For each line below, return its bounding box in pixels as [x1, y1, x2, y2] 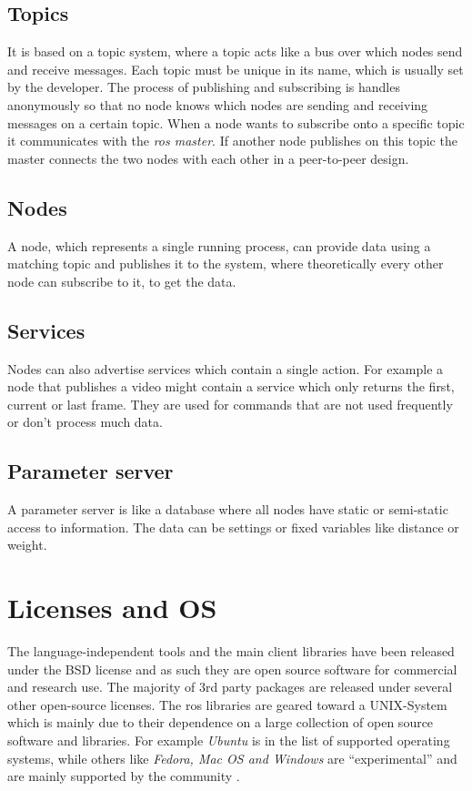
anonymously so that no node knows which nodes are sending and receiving [7, 95, 428, 114]
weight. [7, 535, 47, 554]
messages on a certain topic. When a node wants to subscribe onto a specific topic [7, 113, 465, 132]
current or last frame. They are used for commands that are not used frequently [7, 394, 453, 413]
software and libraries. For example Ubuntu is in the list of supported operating [7, 731, 450, 749]
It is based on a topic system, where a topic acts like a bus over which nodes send [7, 42, 463, 61]
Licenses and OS [7, 589, 217, 626]
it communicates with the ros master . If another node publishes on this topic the [7, 131, 457, 150]
